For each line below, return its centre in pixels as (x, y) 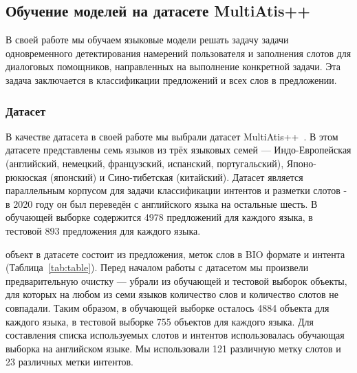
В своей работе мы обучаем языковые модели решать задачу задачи (147, 40)
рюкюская (26, 177)
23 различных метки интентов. (69, 362)
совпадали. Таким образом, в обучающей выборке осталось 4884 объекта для (167, 307)
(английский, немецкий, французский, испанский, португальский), (145, 163)
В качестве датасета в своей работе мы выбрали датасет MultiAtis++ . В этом (172, 136)
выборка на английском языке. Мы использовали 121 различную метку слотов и (173, 348)
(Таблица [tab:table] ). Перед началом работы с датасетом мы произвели (157, 267)
